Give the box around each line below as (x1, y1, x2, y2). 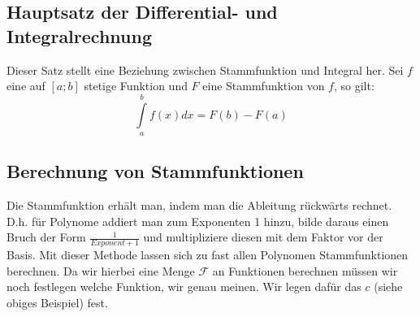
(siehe (374, 278, 403, 295)
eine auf (6, 77, 45, 94)
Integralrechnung (6, 23, 152, 48)
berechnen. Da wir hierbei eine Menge (6, 262, 195, 279)
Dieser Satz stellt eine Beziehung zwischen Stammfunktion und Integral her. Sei (6, 61, 404, 78)
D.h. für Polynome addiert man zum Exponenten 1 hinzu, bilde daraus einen (6, 212, 389, 229)
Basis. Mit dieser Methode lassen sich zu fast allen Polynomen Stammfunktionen (6, 246, 409, 263)
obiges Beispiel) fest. (6, 293, 108, 310)
